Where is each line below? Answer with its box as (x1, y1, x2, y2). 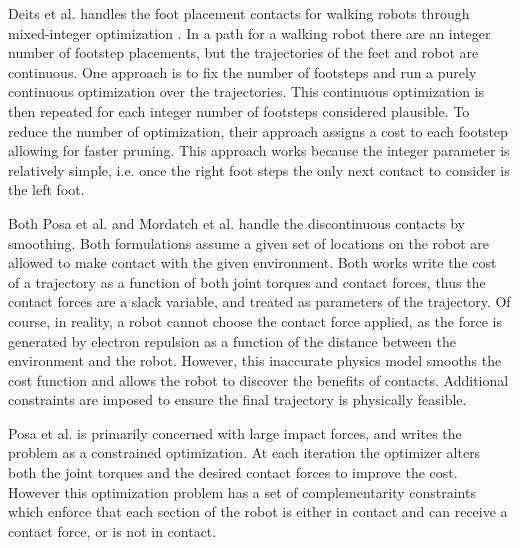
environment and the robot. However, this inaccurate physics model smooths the (8, 350, 502, 371)
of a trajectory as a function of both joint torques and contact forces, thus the (8, 271, 486, 292)
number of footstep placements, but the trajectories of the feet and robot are (8, 42, 479, 63)
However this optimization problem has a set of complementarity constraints (8, 481, 476, 502)
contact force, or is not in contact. (8, 520, 217, 541)
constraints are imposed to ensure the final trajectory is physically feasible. (8, 389, 467, 410)
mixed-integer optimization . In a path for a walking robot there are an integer (8, 22, 491, 43)
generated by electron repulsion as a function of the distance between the (8, 330, 456, 351)
